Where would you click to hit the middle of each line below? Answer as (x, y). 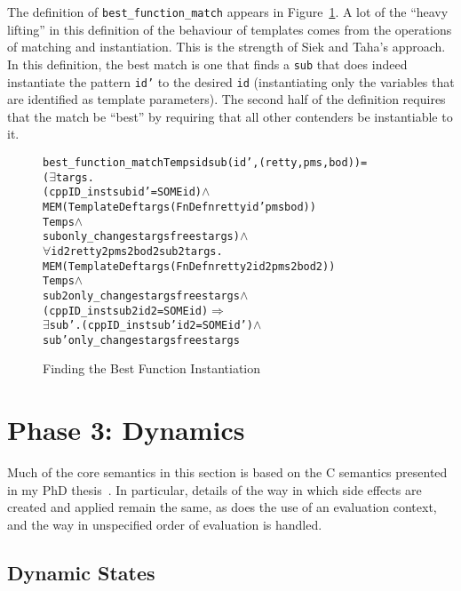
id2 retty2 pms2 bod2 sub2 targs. (137, 251)
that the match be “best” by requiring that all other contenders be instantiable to (230, 116)
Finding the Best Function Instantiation (151, 368)
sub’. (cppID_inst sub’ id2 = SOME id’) (151, 326)
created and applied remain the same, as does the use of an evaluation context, (222, 507)
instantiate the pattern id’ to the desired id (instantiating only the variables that (231, 81)
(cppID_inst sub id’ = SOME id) (123, 192)
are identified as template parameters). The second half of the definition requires (227, 99)
